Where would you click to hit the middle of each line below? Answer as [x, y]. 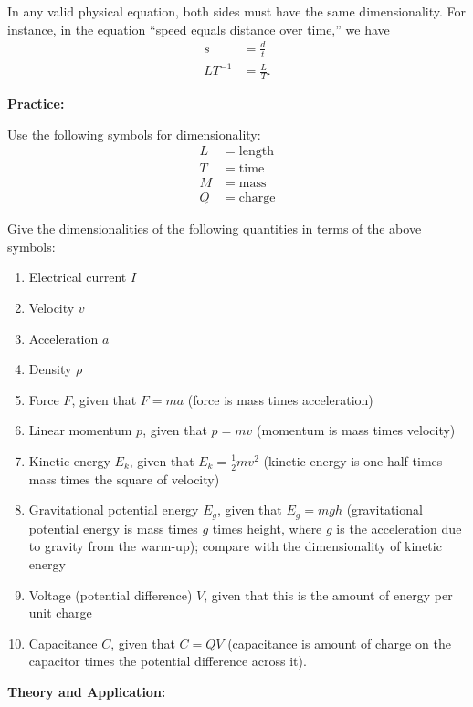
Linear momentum [80, 430]
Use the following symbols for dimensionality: [134, 134]
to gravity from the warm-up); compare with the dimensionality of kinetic [235, 546]
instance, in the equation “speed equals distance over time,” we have [199, 29]
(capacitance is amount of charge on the [339, 643]
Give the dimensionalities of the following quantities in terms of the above [215, 229]
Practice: [36, 103]
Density [50, 369]
